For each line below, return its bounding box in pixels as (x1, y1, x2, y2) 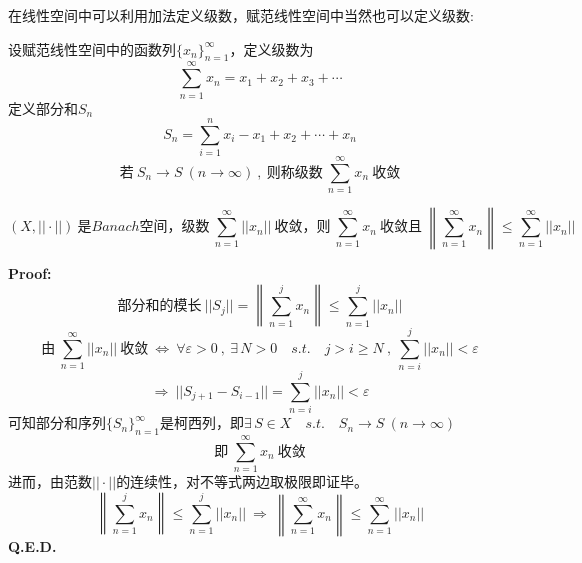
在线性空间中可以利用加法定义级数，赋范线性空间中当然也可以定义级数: (8, 5, 474, 25)
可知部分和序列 (8, 412, 106, 433)
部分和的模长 (117, 299, 202, 314)
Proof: (8, 263, 52, 284)
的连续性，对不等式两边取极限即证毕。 (116, 471, 369, 492)
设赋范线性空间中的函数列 (8, 38, 176, 59)
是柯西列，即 (160, 412, 244, 433)
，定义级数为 (229, 38, 314, 59)
